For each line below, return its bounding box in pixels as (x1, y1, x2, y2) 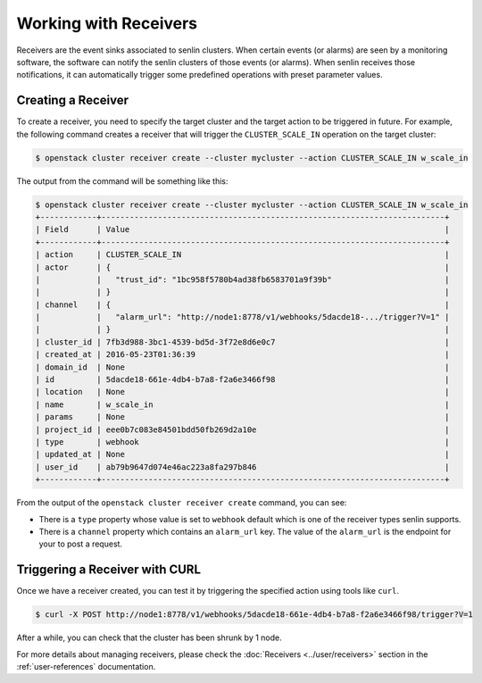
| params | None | (35, 412, 450, 422)
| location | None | (35, 387, 450, 397)
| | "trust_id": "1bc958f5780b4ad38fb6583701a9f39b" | (35, 274, 450, 285)
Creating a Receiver (16, 93, 129, 108)
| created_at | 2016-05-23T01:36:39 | (35, 349, 450, 360)
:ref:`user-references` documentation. (16, 661, 156, 671)
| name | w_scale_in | (35, 399, 450, 410)
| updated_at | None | (35, 449, 450, 460)
